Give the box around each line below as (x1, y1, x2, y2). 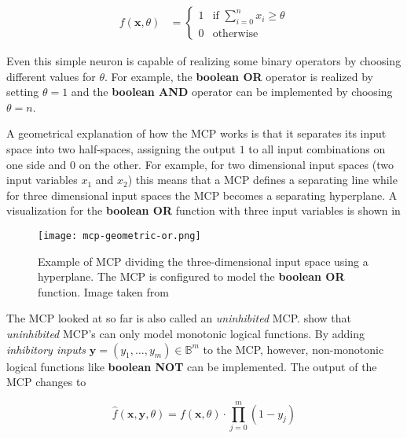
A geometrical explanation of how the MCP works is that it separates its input (6, 125, 387, 142)
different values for (6, 68, 96, 84)
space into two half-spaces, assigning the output (6, 141, 236, 156)
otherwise (212, 28, 258, 40)
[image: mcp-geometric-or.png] (38, 230, 201, 241)
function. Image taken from (38, 283, 169, 300)
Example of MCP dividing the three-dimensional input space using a (38, 252, 368, 269)
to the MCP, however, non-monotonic (203, 340, 384, 357)
